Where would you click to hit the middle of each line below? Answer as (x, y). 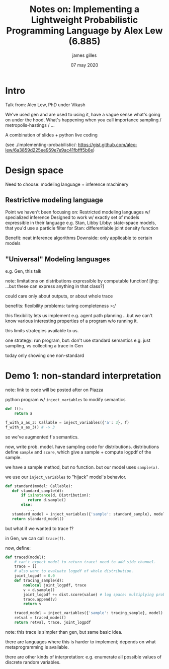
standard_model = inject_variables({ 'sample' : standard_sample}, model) (90, 514)
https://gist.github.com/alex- (107, 144)
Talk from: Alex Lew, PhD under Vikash (45, 105)
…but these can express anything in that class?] (55, 286)
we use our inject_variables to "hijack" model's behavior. (66, 477)
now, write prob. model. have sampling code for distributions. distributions (82, 447)
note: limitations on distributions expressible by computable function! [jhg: (82, 281)
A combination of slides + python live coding (52, 135)
